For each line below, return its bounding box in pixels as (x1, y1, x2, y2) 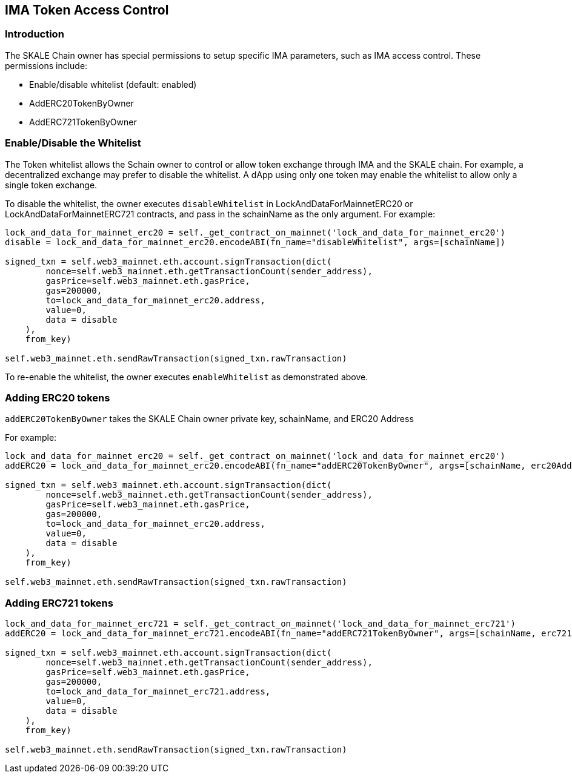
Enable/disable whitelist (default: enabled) (29, 79, 197, 90)
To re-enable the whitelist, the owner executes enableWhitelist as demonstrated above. (5, 371, 368, 382)
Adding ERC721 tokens (5, 596, 113, 609)
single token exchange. (5, 179, 98, 190)
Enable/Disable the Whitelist (5, 137, 141, 150)
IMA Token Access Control (5, 2, 169, 18)
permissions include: (5, 60, 88, 71)
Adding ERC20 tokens (5, 391, 110, 404)
